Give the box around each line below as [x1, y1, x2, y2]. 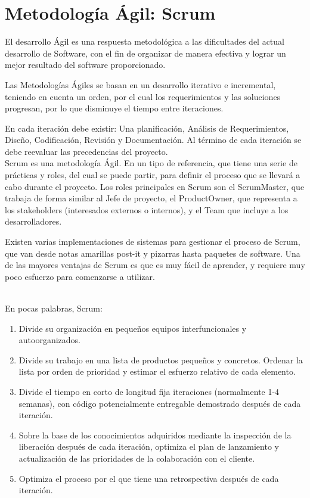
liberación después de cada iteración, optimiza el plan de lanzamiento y [18, 440, 279, 453]
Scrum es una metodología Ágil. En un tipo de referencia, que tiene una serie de [5, 157, 297, 169]
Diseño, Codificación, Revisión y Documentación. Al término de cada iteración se [5, 133, 302, 146]
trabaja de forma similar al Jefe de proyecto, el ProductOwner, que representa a [5, 192, 297, 204]
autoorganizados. [18, 334, 80, 346]
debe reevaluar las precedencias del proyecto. [5, 145, 168, 157]
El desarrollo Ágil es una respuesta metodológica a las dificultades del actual [5, 35, 284, 48]
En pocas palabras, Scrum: [5, 302, 103, 314]
